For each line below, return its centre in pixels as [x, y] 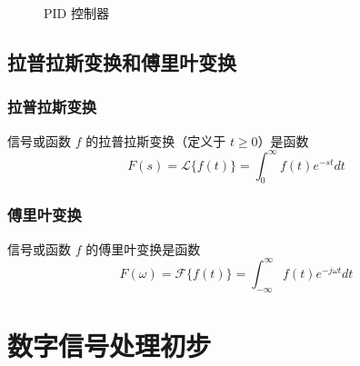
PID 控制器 [76, 13]
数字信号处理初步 [110, 345]
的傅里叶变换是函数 [143, 248]
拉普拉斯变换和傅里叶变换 [122, 61]
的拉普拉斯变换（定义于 [156, 140]
